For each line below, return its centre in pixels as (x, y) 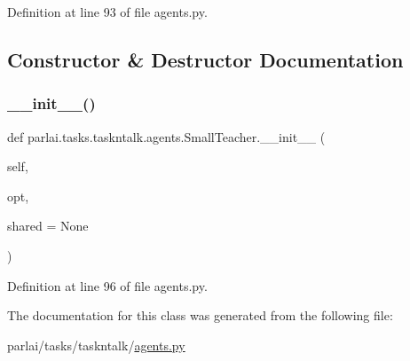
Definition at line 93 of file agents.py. (107, 12)
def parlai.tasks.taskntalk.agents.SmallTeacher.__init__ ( (166, 136)
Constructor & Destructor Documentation (205, 59)
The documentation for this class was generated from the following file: (200, 315)
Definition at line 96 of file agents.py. (107, 285)
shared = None (48, 226)
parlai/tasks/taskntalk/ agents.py (96, 345)
